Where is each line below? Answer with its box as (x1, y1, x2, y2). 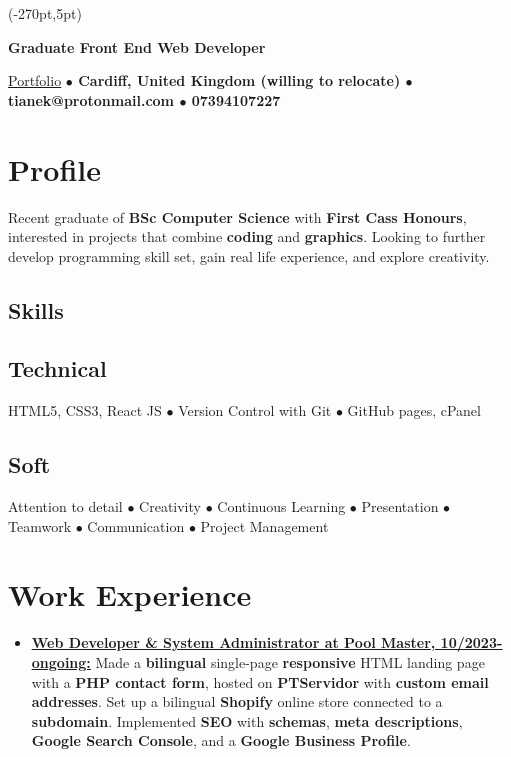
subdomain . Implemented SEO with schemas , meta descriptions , (31, 710, 463, 731)
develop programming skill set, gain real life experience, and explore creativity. (8, 245, 490, 266)
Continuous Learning (217, 496, 346, 517)
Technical (8, 353, 107, 384)
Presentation (361, 496, 439, 517)
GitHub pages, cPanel (347, 400, 481, 421)
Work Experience (8, 574, 252, 615)
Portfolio (8, 70, 62, 91)
